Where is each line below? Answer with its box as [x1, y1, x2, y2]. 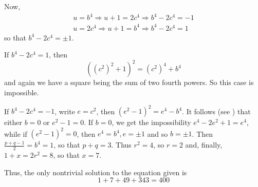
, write [54, 106, 75, 116]
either [4, 117, 23, 128]
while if [4, 128, 27, 139]
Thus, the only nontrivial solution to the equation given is [4, 167, 187, 177]
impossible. [4, 87, 39, 97]
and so [147, 128, 168, 139]
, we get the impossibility [112, 117, 191, 128]
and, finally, [185, 139, 223, 150]
